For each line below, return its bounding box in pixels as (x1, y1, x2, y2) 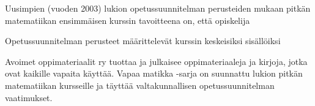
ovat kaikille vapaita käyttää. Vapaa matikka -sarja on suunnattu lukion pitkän (5, 67, 303, 80)
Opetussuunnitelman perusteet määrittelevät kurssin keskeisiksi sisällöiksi (5, 34, 281, 47)
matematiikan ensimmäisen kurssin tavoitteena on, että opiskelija (5, 13, 250, 26)
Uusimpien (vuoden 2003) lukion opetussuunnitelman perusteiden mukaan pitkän (5, 2, 311, 14)
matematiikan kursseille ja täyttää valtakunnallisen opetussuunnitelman (5, 78, 275, 91)
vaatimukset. (5, 91, 53, 104)
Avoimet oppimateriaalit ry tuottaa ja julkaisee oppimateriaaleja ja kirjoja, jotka (5, 55, 308, 67)
